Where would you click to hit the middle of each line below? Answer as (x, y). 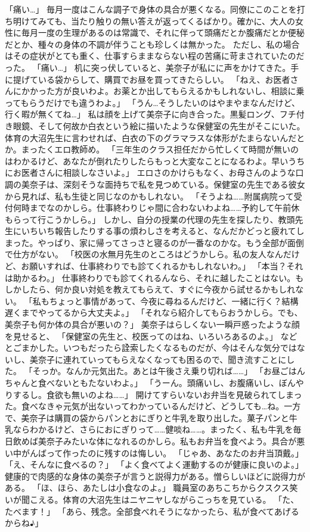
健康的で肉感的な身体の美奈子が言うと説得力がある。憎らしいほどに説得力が (155, 476)
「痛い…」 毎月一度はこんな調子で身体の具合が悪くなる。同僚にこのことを (151, 9)
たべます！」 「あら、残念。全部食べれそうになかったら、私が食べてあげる (152, 511)
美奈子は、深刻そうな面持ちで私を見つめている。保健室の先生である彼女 (163, 184)
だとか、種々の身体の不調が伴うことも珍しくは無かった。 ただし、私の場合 (152, 44)
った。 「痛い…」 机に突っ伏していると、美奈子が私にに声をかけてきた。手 (152, 67)
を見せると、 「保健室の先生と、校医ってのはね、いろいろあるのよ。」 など (151, 336)
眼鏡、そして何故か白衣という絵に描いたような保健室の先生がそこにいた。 (159, 125)
